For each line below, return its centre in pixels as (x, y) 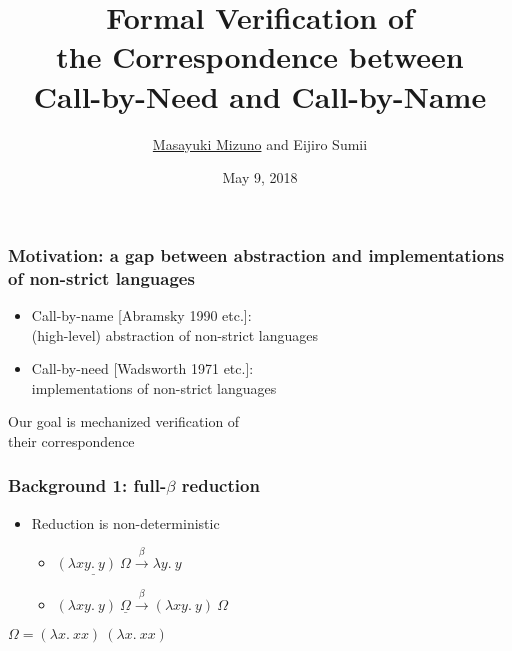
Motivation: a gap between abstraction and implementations (256, 254)
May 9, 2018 (260, 177)
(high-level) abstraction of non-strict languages (174, 334)
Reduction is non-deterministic (125, 522)
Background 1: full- (87, 485)
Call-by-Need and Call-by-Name (260, 95)
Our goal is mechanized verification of (124, 421)
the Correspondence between (260, 56)
